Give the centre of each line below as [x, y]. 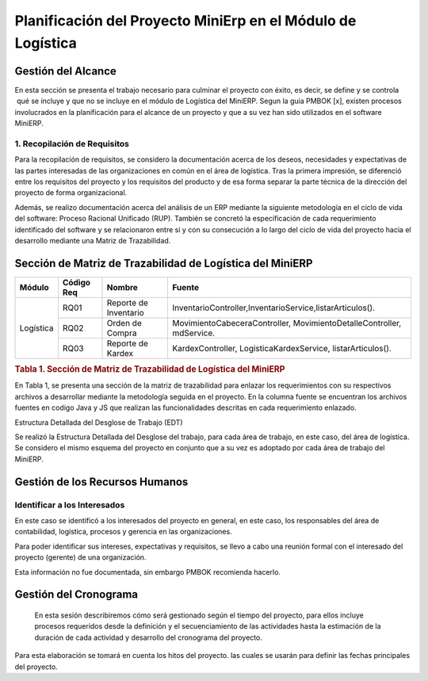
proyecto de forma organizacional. [71, 193]
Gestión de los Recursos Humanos [101, 482]
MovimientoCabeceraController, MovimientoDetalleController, [287, 323]
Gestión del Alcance [65, 71]
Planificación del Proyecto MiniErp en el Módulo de [185, 21]
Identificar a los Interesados [70, 505]
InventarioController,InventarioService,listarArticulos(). [273, 308]
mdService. [193, 333]
